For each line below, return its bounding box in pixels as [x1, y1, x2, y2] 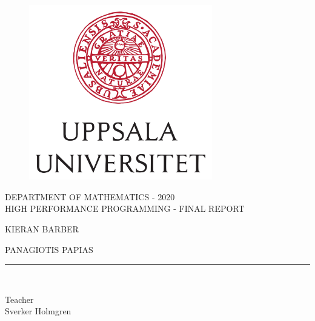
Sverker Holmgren [5, 305, 71, 317]
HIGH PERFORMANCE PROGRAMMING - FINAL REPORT [5, 202, 245, 215]
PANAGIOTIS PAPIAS [5, 243, 93, 255]
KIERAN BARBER [5, 222, 79, 235]
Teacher [5, 292, 34, 305]
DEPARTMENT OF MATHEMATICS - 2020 [5, 190, 175, 203]
